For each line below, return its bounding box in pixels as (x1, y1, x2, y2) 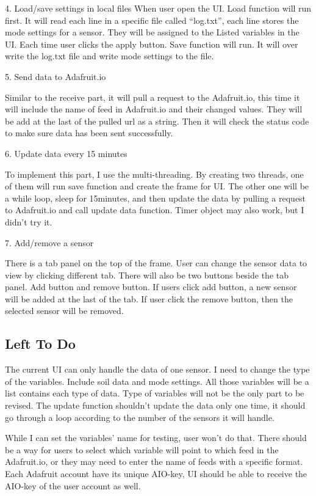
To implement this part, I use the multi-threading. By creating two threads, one (5, 167, 304, 180)
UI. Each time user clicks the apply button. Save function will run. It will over (5, 37, 298, 50)
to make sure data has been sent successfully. (5, 126, 173, 139)
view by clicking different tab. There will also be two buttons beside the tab (5, 268, 289, 281)
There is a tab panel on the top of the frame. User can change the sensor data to (5, 257, 307, 269)
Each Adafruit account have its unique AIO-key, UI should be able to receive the (5, 467, 307, 480)
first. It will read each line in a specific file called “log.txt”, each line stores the (5, 13, 299, 26)
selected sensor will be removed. (5, 304, 124, 317)
